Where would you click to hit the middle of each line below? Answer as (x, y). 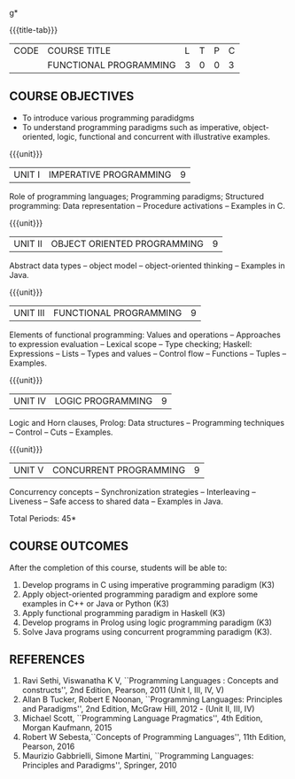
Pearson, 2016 (48, 746)
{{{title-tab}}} (34, 30)
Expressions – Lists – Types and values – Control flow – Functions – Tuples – (148, 353)
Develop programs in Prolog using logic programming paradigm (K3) (147, 622)
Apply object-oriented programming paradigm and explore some (140, 594)
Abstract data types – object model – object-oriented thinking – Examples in (147, 266)
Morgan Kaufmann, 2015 (67, 728)
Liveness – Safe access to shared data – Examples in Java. (116, 501)
